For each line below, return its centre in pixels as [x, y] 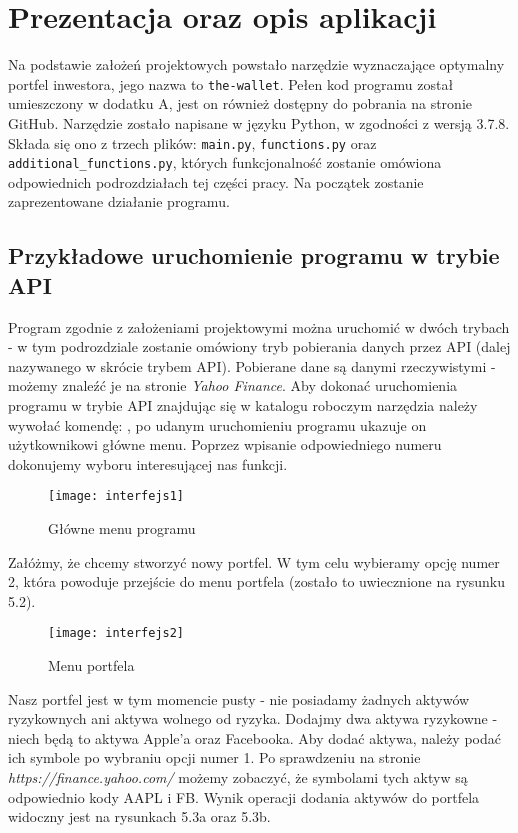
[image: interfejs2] [116, 633]
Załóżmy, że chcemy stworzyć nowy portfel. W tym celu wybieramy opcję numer [254, 561]
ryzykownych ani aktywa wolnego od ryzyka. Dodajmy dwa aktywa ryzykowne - [253, 718]
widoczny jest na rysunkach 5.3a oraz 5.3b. [139, 816]
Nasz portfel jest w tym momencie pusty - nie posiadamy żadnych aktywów [239, 698]
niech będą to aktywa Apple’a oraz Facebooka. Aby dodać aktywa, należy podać [254, 737]
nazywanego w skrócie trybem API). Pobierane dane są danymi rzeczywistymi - [252, 365]
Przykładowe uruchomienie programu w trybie [254, 255]
